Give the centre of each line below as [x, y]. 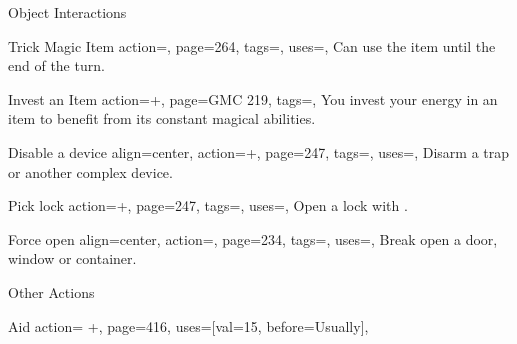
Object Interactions [67, 12]
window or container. [72, 258]
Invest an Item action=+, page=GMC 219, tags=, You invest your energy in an [253, 98]
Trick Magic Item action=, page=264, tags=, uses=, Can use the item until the [252, 45]
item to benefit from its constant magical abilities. [162, 118]
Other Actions [51, 291]
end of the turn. [56, 65]
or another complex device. [90, 171]
